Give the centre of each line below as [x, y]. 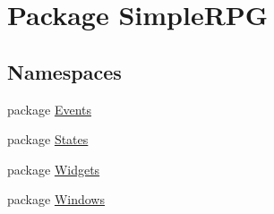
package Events [49, 109]
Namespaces [64, 71]
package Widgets [54, 169]
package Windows [56, 199]
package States [48, 139]
